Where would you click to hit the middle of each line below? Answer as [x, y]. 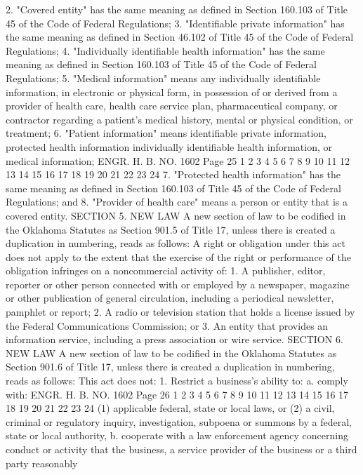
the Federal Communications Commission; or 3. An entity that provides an [167, 325]
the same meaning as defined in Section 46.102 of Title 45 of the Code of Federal [180, 37]
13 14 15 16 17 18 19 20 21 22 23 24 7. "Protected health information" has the [173, 174]
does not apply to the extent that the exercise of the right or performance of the [178, 256]
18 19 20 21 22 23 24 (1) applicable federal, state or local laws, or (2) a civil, [170, 408]
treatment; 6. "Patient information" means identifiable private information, [166, 133]
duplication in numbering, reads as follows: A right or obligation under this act [176, 243]
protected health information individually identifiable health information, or [169, 146]
